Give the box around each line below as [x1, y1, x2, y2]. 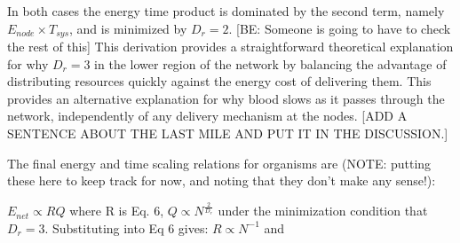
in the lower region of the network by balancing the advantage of [94, 54, 447, 73]
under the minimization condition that [218, 201, 428, 220]
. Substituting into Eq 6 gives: [44, 218, 209, 237]
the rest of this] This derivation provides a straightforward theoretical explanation [7, 37, 454, 56]
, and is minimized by [69, 19, 187, 37]
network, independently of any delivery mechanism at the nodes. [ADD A [7, 106, 408, 125]
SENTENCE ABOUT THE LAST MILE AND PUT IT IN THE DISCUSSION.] [7, 124, 448, 143]
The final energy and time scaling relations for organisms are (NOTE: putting [7, 153, 432, 172]
